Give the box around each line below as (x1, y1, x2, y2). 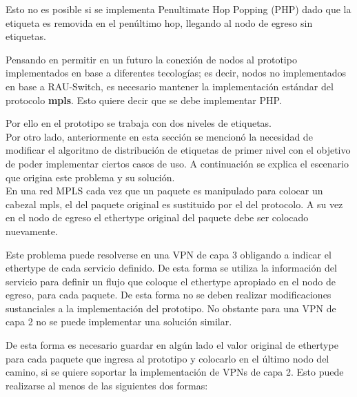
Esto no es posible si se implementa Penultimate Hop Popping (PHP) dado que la (6, 2, 351, 16)
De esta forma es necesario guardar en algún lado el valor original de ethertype (6, 338, 338, 352)
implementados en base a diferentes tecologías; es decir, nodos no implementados (6, 65, 347, 80)
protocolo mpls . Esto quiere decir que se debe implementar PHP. (6, 92, 282, 107)
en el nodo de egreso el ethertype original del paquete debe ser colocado (6, 210, 309, 225)
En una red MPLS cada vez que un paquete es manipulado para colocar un (6, 183, 323, 198)
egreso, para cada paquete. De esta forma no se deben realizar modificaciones (6, 287, 331, 302)
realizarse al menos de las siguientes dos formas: (6, 378, 208, 392)
